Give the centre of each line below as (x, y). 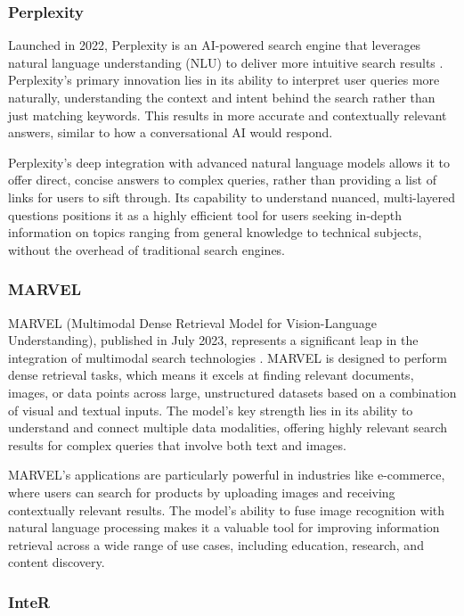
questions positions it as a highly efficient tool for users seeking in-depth (205, 214)
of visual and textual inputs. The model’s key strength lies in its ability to (211, 410)
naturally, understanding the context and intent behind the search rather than (222, 97)
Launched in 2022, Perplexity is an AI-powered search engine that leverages (215, 45)
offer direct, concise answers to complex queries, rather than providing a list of (222, 180)
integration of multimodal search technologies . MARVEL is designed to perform (228, 357)
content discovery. (57, 562)
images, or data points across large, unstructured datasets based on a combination (232, 392)
